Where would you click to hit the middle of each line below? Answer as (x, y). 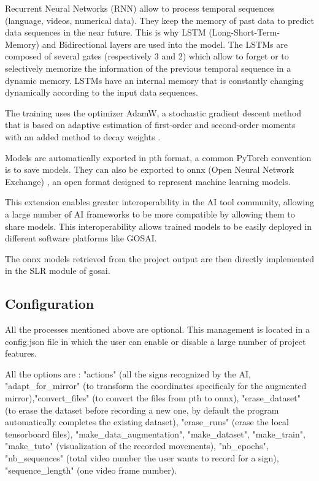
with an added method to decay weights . (83, 136)
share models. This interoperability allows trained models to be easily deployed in (158, 226)
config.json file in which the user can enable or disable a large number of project (156, 341)
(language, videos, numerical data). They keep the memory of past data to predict (159, 20)
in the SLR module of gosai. (58, 271)
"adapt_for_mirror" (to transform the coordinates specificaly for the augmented (156, 386)
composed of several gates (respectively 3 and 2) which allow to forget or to (147, 56)
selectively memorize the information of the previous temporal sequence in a (148, 68)
